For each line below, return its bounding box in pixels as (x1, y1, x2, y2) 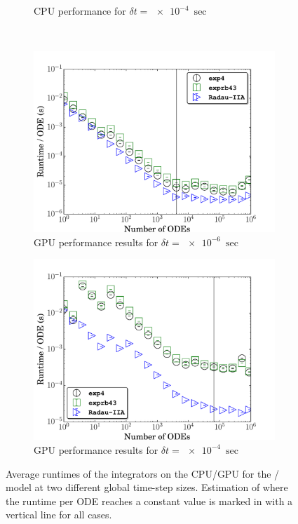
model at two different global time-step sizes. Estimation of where (6, 480, 288, 495)
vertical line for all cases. (6, 507, 112, 522)
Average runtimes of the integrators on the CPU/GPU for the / (6, 466, 280, 481)
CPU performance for (34, 4, 126, 18)
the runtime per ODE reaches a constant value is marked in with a (6, 493, 293, 508)
